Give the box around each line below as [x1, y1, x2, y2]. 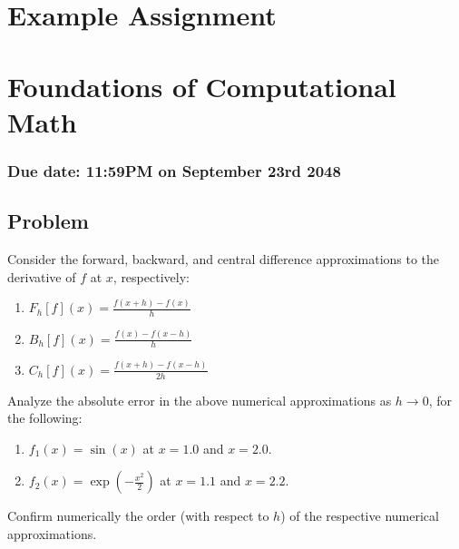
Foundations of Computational [7, 67, 396, 104]
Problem [7, 207, 89, 235]
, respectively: [112, 267, 190, 286]
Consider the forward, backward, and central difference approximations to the [7, 249, 440, 268]
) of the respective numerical [280, 506, 439, 525]
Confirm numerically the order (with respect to [7, 506, 269, 525]
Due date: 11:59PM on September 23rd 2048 [7, 159, 341, 181]
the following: [7, 408, 83, 427]
